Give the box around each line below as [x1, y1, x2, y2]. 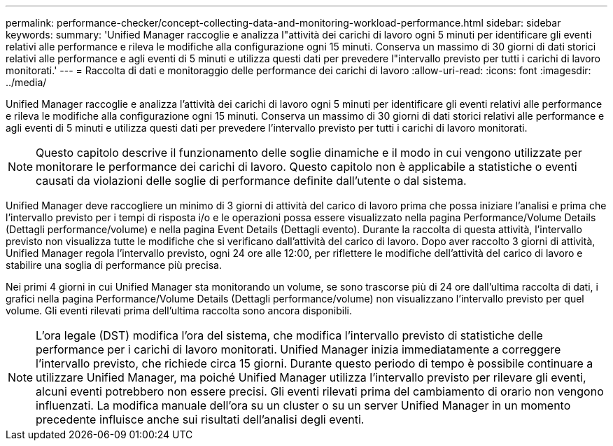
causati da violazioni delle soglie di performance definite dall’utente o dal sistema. [36, 174, 467, 188]
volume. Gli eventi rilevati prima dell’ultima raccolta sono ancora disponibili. [6, 305, 352, 316]
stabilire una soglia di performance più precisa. [6, 259, 222, 271]
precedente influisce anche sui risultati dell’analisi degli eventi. [36, 412, 365, 426]
